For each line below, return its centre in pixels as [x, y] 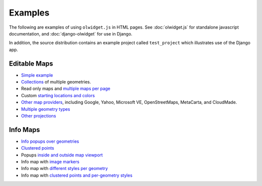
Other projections [39, 116]
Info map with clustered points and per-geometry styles [77, 175]
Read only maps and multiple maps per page [66, 89]
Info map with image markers [50, 162]
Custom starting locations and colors [58, 95]
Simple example [37, 75]
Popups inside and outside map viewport [62, 155]
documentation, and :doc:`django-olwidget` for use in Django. [71, 34]
